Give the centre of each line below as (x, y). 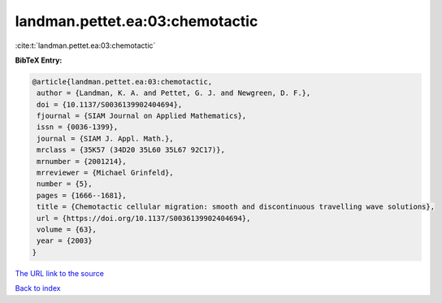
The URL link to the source (60, 273)
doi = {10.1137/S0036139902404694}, (110, 104)
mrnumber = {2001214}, (82, 161)
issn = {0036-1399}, (78, 127)
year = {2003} (65, 241)
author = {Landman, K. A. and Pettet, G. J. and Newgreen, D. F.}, (174, 93)
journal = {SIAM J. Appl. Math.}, (105, 139)
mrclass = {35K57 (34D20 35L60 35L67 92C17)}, (131, 150)
